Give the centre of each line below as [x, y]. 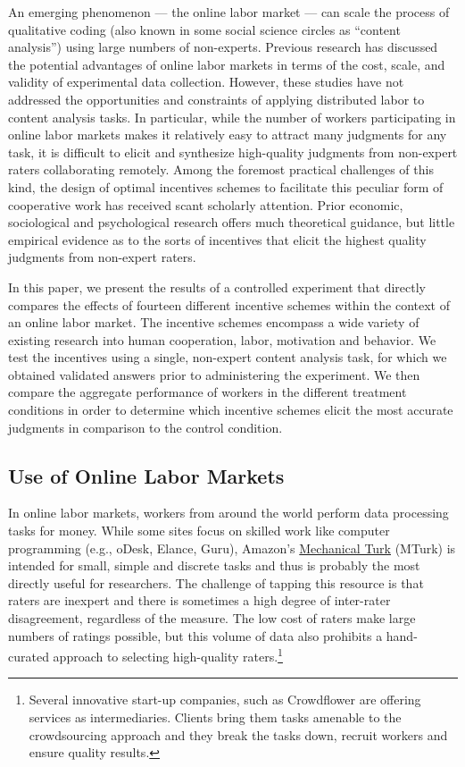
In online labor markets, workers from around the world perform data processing [228, 513]
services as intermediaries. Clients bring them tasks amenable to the [215, 717]
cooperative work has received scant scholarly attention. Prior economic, [206, 204]
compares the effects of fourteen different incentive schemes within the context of [229, 304]
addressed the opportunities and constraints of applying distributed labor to [216, 99]
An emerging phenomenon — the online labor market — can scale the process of [229, 12]
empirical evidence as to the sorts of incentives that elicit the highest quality [217, 239]
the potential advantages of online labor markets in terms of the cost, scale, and [227, 64]
